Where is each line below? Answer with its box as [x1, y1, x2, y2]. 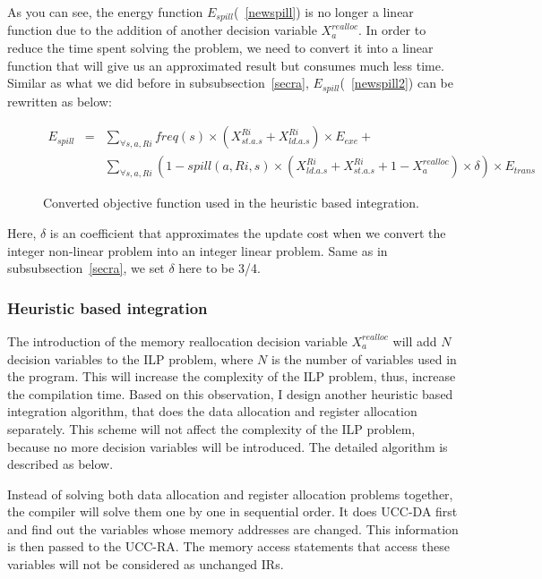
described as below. [7, 455, 114, 473]
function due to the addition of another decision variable [7, 21, 317, 39]
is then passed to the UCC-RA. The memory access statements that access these [7, 537, 450, 556]
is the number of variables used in [271, 349, 457, 368]
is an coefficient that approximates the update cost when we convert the [49, 223, 446, 242]
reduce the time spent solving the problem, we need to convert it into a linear [7, 38, 434, 57]
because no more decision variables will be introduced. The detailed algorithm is [7, 437, 448, 456]
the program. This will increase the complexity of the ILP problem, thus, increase [7, 367, 456, 386]
